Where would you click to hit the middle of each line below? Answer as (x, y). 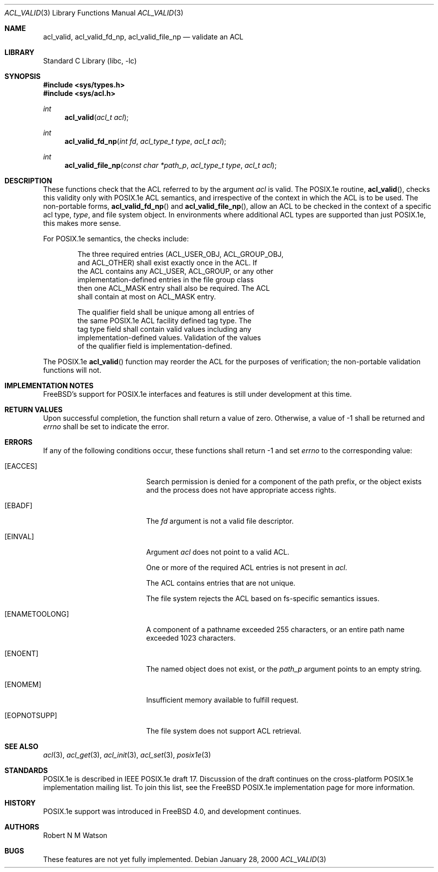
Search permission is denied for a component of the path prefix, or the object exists (284, 481)
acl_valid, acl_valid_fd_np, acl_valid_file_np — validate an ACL (143, 37)
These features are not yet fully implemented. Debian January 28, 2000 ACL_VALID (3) (185, 859)
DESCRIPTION (28, 181)
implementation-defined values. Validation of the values (169, 338)
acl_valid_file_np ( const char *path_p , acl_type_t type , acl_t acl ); (171, 165)
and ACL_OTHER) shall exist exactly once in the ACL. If (167, 263)
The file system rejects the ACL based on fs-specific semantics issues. (263, 598)
